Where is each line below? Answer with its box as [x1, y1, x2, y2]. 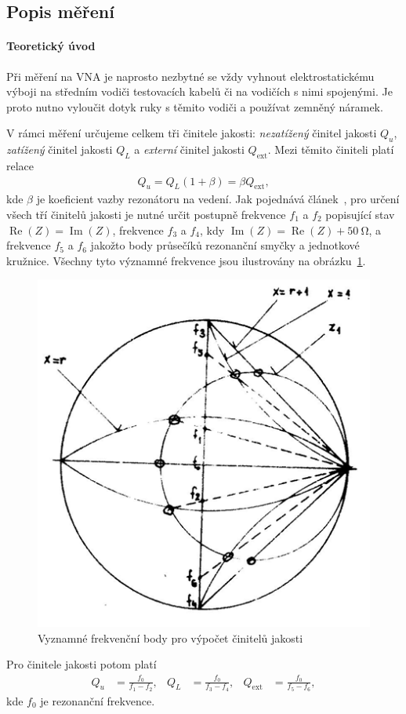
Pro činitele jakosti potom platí [6, 656, 157, 672]
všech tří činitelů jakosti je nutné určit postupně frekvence [6, 206, 286, 222]
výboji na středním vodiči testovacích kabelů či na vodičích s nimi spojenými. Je [6, 83, 393, 100]
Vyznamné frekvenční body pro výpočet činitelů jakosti [38, 629, 303, 646]
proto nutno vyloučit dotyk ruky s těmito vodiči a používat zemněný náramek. [6, 98, 383, 115]
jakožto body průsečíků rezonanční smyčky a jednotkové [90, 237, 360, 253]
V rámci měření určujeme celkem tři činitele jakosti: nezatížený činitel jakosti [6, 125, 377, 141]
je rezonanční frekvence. [40, 692, 155, 709]
